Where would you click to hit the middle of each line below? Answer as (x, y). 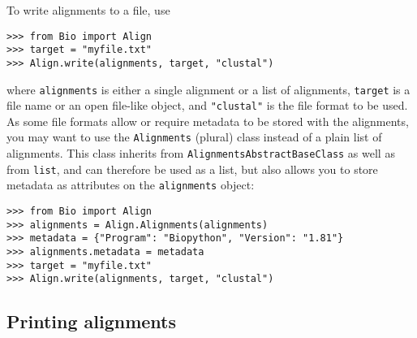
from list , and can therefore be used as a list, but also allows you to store (192, 169)
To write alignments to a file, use (88, 10)
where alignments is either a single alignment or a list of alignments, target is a (208, 89)
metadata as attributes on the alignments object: (131, 185)
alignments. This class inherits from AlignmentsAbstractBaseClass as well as (201, 153)
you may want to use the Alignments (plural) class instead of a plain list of (194, 137)
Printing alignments (92, 321)
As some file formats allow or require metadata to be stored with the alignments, (208, 121)
